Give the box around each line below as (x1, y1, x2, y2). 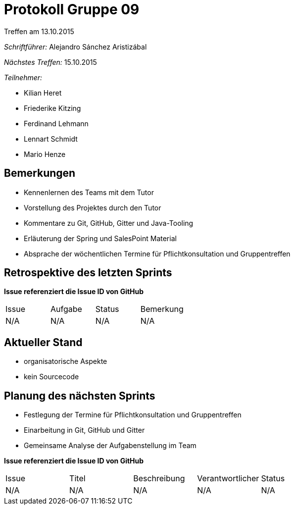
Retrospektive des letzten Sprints (4, 266, 172, 279)
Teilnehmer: (4, 73, 43, 82)
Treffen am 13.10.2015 (4, 27, 74, 36)
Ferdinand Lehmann (24, 119, 89, 128)
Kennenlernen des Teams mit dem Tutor (24, 188, 154, 197)
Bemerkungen (4, 167, 76, 180)
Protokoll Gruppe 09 (4, 1, 140, 18)
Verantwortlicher (197, 473, 259, 484)
